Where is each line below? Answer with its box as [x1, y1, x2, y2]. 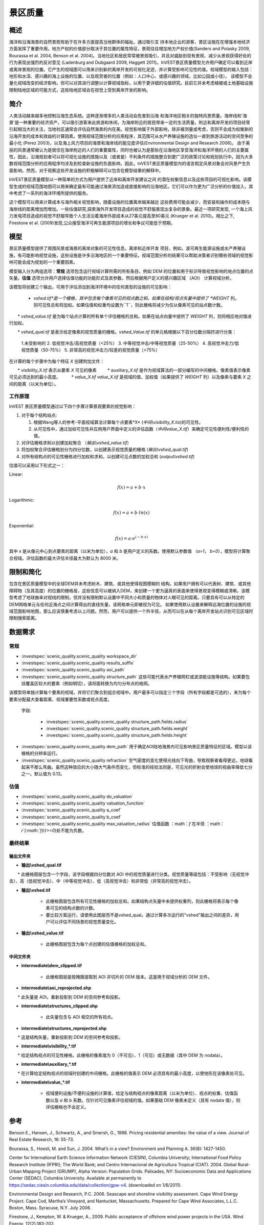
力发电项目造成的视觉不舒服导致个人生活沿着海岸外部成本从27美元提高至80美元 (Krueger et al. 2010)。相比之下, [9, 213, 235, 219]
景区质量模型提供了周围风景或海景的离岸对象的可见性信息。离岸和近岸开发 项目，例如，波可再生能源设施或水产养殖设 [9, 245, 246, 251]
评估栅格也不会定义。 [45, 1104, 89, 1110]
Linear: [9, 471, 23, 477]
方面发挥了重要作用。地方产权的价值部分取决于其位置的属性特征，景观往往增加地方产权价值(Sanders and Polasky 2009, [9, 46, 250, 51]
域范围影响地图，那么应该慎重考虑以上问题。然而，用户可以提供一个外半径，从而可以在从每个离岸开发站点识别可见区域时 [9, 608, 253, 614]
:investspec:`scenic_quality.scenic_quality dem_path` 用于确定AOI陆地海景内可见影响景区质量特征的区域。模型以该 [21, 743, 252, 749]
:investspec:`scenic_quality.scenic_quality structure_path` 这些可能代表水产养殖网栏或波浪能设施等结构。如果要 [21, 674, 246, 680]
